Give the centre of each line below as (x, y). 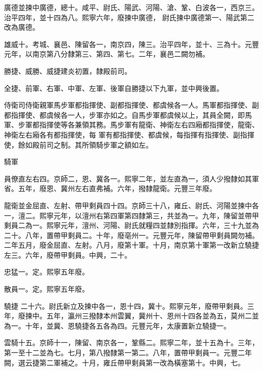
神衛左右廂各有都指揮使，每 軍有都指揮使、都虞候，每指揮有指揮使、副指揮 (129, 134)
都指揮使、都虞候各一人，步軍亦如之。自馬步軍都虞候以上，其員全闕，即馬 (128, 114)
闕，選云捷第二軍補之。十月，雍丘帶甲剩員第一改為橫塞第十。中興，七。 (124, 362)
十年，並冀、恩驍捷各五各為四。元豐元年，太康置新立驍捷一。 (128, 325)
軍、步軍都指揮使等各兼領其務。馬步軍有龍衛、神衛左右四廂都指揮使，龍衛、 (131, 125)
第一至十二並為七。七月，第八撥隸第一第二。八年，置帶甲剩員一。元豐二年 (128, 353)
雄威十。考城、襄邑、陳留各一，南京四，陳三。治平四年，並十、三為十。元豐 (131, 44)
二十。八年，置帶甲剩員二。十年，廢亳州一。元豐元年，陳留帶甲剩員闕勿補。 (131, 235)
